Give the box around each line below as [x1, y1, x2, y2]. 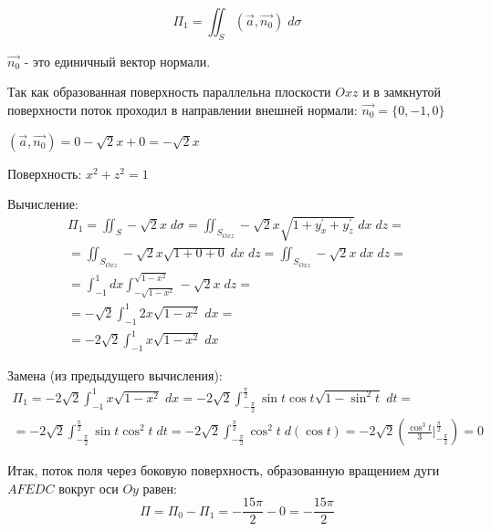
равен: [142, 478, 177, 497]
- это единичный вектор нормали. [24, 51, 211, 70]
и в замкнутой [362, 82, 441, 101]
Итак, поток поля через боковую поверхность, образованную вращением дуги [7, 461, 440, 480]
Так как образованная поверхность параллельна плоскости [7, 82, 331, 101]
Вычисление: [7, 194, 78, 213]
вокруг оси [58, 478, 119, 497]
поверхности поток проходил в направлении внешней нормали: [7, 99, 358, 119]
